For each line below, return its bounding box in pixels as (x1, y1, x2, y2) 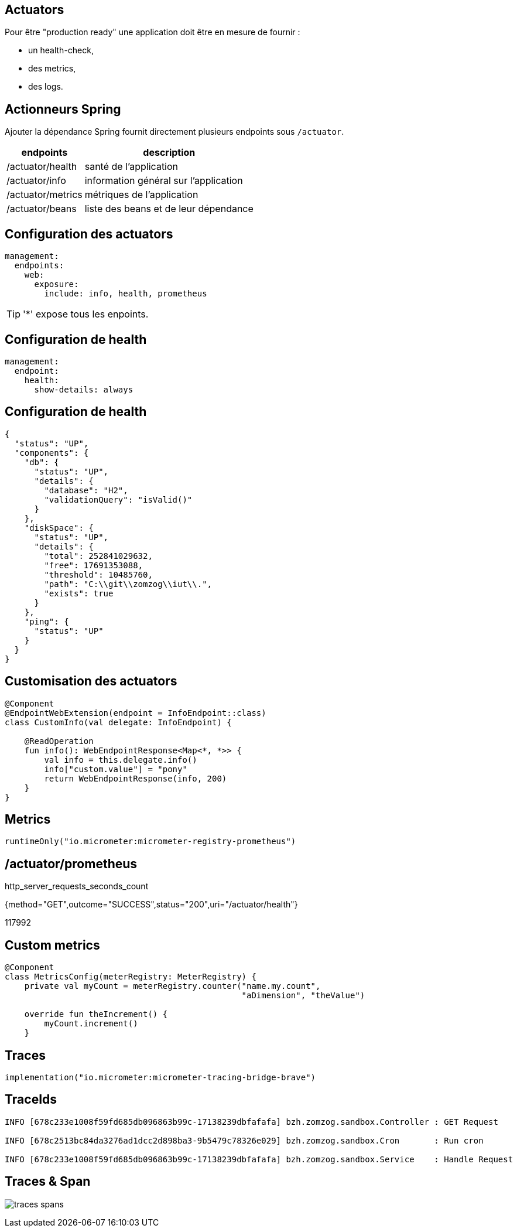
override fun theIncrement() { (24, 1009, 168, 1019)
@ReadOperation (24, 736, 94, 746)
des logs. (28, 81, 63, 92)
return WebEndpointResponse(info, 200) (44, 773, 227, 783)
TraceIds (5, 1092, 57, 1107)
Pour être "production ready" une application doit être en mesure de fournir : (5, 27, 300, 37)
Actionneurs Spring (5, 101, 121, 117)
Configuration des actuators (5, 226, 173, 241)
